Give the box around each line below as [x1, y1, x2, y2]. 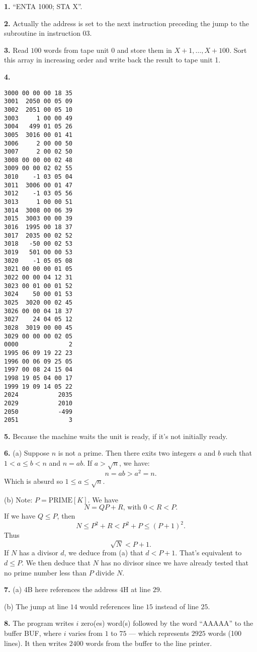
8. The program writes [4, 618, 74, 628]
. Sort [229, 44, 247, 55]
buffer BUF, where [4, 628, 62, 638]
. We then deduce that [21, 557, 91, 568]
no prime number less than [4, 567, 87, 577]
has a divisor [19, 547, 58, 558]
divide [96, 567, 115, 577]
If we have [4, 511, 36, 521]
